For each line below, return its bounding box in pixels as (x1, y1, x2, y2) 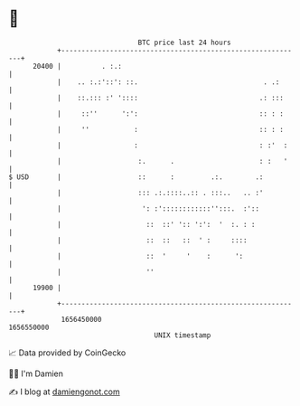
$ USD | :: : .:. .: (8, 172, 264, 182)
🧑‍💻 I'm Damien (8, 368, 64, 379)
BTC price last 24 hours (137, 38, 231, 47)
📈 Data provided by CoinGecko (8, 347, 127, 358)
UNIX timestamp (154, 330, 211, 340)
